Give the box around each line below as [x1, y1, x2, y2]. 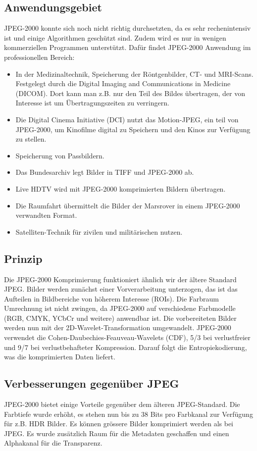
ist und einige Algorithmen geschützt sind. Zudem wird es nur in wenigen [4, 32, 226, 43]
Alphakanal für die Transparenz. [4, 438, 103, 448]
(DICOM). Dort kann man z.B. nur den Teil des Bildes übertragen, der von [15, 88, 245, 98]
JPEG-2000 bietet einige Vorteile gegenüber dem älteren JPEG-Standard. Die [4, 399, 240, 409]
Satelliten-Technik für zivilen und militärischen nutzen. [15, 226, 183, 237]
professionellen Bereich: [4, 51, 75, 62]
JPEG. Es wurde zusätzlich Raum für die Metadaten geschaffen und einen [4, 428, 229, 438]
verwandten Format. [15, 210, 77, 220]
